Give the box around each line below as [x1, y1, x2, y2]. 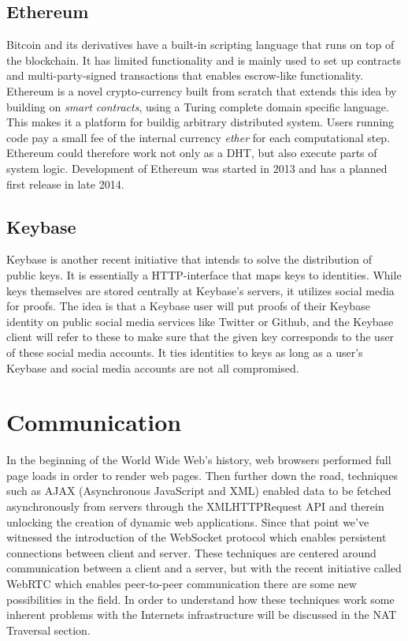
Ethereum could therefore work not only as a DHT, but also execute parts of [6, 144, 377, 161]
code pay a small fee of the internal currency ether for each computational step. [6, 129, 391, 145]
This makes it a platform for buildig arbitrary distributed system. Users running [6, 114, 395, 130]
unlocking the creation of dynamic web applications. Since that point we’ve [6, 513, 369, 530]
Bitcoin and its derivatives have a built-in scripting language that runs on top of [6, 36, 395, 53]
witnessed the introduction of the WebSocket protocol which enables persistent [6, 529, 387, 545]
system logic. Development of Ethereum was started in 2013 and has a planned [6, 159, 388, 176]
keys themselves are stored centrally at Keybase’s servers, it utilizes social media [6, 282, 395, 298]
